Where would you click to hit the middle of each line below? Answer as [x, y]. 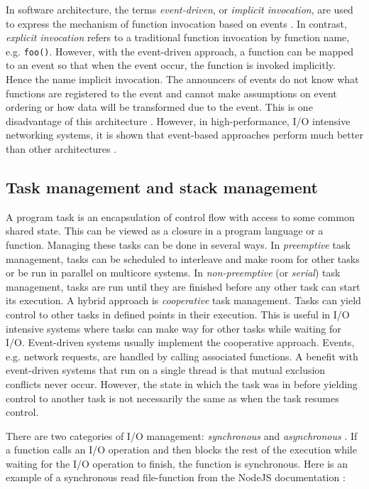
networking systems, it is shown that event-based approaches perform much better [184, 135]
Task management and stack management [162, 187]
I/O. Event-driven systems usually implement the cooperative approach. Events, [180, 342]
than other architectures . [61, 149]
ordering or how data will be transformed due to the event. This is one [159, 107]
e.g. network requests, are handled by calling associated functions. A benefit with [182, 356]
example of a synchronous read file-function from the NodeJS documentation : [176, 477]
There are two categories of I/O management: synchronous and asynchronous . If [182, 435]
